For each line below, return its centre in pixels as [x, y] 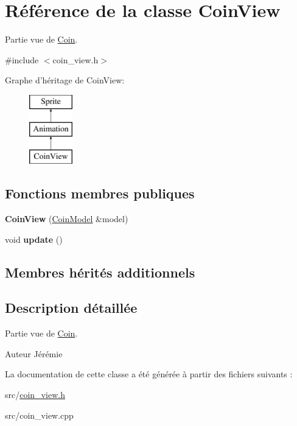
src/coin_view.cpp [39, 415]
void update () [34, 239]
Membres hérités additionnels [100, 272]
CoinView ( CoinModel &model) [67, 219]
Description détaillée [71, 308]
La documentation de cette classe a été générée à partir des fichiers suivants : [149, 374]
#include [22, 59]
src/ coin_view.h [35, 395]
